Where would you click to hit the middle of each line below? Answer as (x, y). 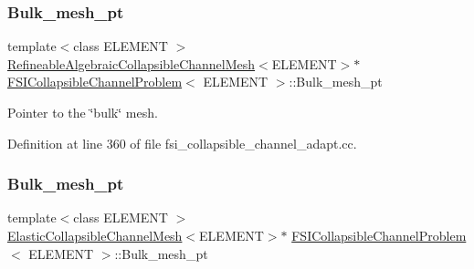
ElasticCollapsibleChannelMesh (95, 235)
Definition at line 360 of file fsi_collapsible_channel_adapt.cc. (182, 143)
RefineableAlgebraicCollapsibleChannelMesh (132, 63)
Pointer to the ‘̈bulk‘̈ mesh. (83, 112)
